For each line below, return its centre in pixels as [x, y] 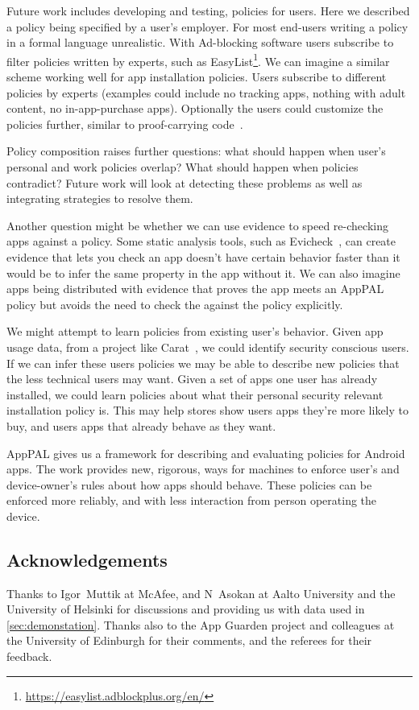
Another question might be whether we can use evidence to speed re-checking [197, 225]
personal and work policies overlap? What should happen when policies [183, 167]
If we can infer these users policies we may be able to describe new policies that [203, 363]
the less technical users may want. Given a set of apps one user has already [192, 379]
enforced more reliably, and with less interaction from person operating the [192, 500]
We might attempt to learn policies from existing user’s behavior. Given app [195, 331]
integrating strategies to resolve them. [100, 198]
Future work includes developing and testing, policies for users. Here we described [208, 10]
